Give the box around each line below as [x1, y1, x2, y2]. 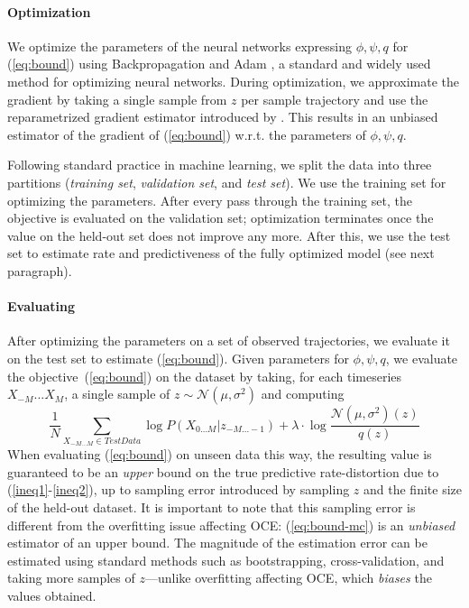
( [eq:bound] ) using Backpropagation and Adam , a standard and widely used [7, 54, 431, 73]
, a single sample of [64, 384, 170, 403]
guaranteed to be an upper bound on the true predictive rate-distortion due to [7, 462, 439, 481]
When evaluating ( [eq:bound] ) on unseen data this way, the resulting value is [7, 445, 432, 464]
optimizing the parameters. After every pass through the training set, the [7, 190, 412, 209]
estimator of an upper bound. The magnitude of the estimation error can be [7, 533, 428, 552]
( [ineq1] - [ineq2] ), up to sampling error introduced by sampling [7, 480, 350, 499]
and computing [261, 384, 345, 403]
